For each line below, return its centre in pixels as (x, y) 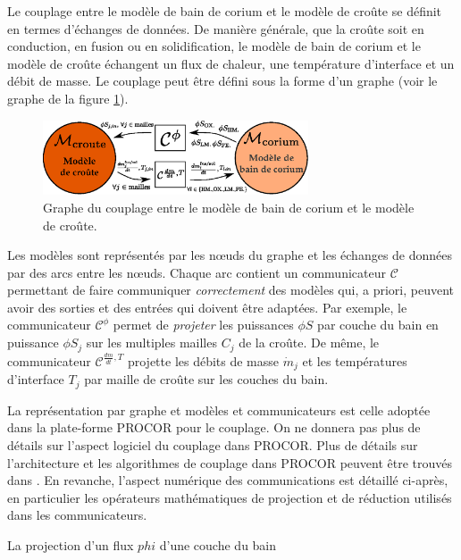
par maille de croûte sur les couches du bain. (206, 379)
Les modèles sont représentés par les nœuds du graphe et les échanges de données (230, 255)
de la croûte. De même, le (309, 343)
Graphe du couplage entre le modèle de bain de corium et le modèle (229, 207)
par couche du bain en (378, 325)
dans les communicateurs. (77, 515)
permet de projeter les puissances (203, 325)
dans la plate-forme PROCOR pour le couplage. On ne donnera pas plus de (214, 427)
